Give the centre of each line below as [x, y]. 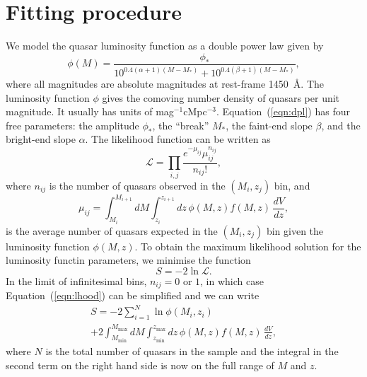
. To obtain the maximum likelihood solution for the [248, 246]
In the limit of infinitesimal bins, [76, 280]
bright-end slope [41, 139]
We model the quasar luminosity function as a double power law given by [165, 46]
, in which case [232, 280]
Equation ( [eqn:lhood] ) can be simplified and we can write [133, 295]
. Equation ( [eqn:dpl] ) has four [283, 111]
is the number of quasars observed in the [137, 185]
